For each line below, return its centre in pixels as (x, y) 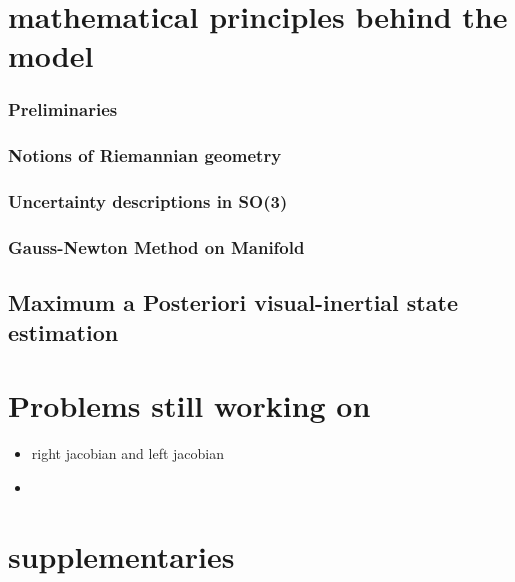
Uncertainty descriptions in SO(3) (148, 201)
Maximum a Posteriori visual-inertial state (233, 302)
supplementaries (121, 555)
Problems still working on (189, 405)
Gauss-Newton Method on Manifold (156, 247)
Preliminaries (63, 109)
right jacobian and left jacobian (127, 453)
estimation (63, 331)
